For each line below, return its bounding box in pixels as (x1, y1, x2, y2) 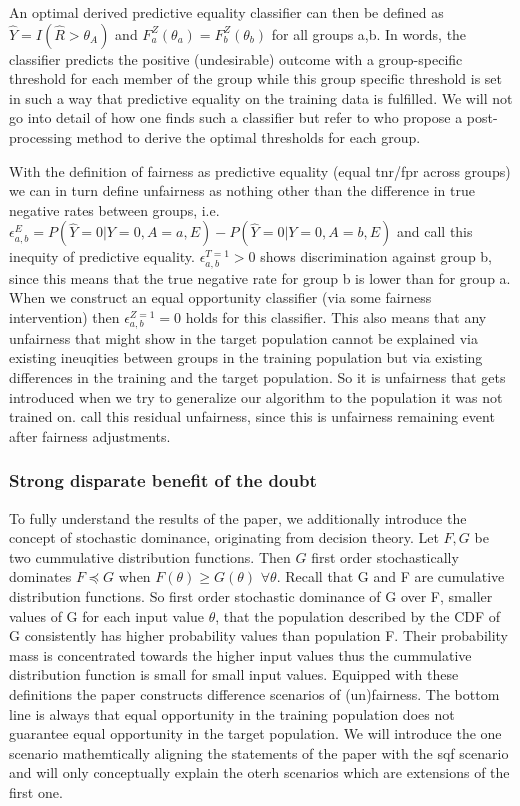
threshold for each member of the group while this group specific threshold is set (9, 68, 503, 89)
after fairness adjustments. (9, 425, 171, 446)
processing (9, 126, 72, 147)
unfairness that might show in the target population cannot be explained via (9, 327, 478, 348)
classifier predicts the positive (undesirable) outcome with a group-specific (9, 48, 463, 69)
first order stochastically (311, 546, 459, 567)
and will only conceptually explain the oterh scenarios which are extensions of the (9, 762, 510, 783)
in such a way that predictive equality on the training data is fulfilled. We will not (9, 87, 513, 108)
